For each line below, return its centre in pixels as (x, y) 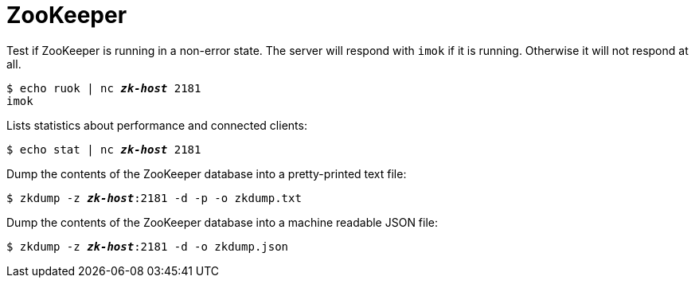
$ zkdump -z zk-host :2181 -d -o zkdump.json (148, 246)
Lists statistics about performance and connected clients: (157, 125)
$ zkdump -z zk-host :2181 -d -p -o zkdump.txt (154, 198)
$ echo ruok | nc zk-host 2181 (104, 88)
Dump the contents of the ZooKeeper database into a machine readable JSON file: (223, 222)
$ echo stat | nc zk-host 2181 (104, 149)
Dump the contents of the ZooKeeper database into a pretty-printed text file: (207, 173)
